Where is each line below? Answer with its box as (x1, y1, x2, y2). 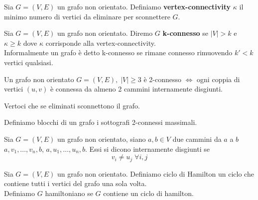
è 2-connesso (143, 74, 182, 84)
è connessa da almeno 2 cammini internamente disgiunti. (50, 84, 223, 94)
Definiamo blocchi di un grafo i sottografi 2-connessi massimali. (4, 117, 197, 127)
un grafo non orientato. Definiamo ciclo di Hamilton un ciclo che (57, 168, 254, 179)
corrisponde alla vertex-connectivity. (45, 37, 156, 48)
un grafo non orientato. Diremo (57, 28, 153, 38)
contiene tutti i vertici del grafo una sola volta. (4, 178, 147, 189)
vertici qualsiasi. (4, 57, 53, 67)
